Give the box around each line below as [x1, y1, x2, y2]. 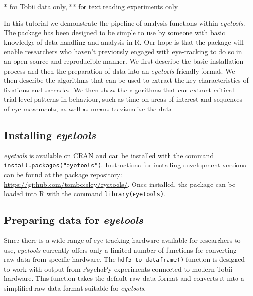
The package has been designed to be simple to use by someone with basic [4, 27, 225, 37]
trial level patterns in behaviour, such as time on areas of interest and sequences [4, 94, 243, 104]
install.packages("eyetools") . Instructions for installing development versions [4, 160, 246, 170]
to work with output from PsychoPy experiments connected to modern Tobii [4, 263, 233, 274]
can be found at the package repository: [4, 169, 122, 179]
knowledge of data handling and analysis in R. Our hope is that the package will [4, 37, 244, 47]
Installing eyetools [4, 127, 96, 142]
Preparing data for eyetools [4, 212, 143, 227]
